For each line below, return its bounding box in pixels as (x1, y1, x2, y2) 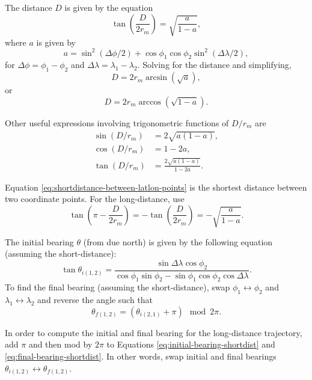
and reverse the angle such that (37, 293, 153, 306)
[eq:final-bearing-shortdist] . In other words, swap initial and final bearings (5, 350, 277, 363)
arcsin (145, 73, 167, 82)
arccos (138, 97, 161, 106)
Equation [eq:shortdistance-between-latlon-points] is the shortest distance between (5, 180, 307, 193)
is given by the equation (64, 1, 153, 13)
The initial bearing (5, 235, 74, 248)
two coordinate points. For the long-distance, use (5, 192, 185, 205)
